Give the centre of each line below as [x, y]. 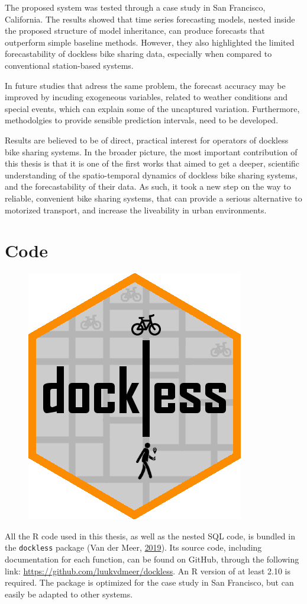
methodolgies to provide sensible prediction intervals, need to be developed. [142, 120]
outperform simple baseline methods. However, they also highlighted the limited [150, 42]
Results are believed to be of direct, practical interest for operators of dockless [147, 140]
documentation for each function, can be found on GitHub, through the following [152, 559]
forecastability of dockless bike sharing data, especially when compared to [138, 54]
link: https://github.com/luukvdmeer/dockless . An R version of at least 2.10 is [148, 571]
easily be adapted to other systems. [69, 594]
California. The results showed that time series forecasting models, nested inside [150, 19]
